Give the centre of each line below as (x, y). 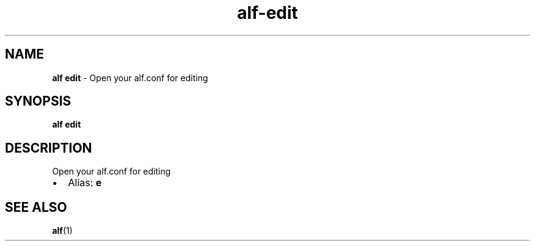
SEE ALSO (36, 207)
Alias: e (85, 183)
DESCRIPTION (49, 148)
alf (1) (62, 231)
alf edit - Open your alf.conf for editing (130, 78)
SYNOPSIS (38, 101)
